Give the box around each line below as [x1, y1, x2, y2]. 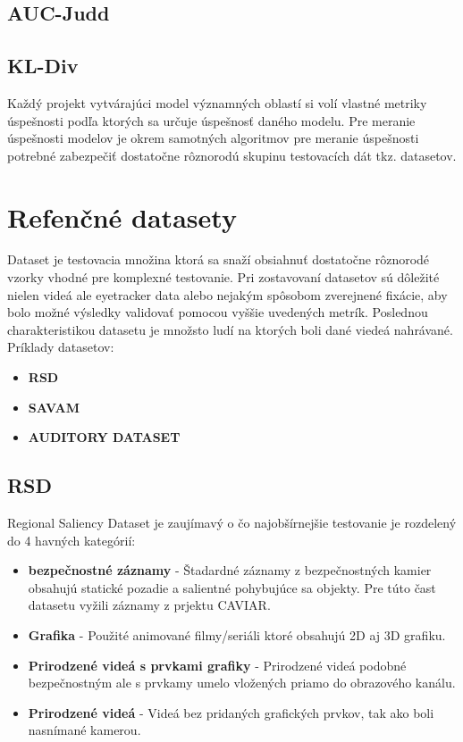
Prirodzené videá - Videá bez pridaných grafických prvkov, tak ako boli [28, 703, 434, 721]
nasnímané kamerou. [28, 721, 141, 739]
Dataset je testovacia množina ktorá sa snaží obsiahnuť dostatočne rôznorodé [7, 250, 430, 269]
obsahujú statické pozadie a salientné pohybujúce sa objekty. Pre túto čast [28, 578, 436, 596]
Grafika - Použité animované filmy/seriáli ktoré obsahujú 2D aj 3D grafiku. [28, 626, 446, 644]
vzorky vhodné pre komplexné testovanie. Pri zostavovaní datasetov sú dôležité [7, 268, 440, 287]
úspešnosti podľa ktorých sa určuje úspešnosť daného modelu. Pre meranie [7, 111, 416, 129]
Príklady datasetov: [7, 338, 114, 356]
